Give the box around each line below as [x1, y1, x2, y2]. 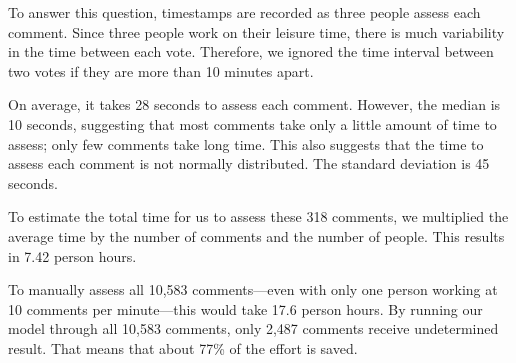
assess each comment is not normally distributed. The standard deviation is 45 [8, 153, 490, 174]
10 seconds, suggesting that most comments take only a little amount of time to [8, 113, 497, 134]
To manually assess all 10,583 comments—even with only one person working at [8, 279, 498, 300]
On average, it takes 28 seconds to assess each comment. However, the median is [8, 94, 501, 115]
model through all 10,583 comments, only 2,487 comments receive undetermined [8, 318, 499, 339]
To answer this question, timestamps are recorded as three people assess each [8, 2, 481, 22]
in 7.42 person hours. [8, 245, 137, 266]
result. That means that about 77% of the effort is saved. [8, 337, 358, 358]
